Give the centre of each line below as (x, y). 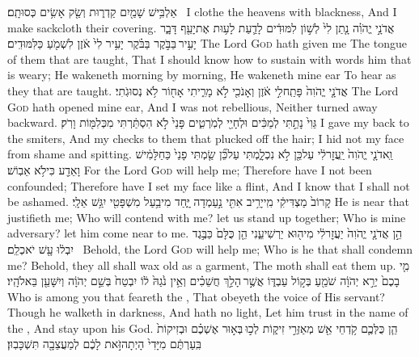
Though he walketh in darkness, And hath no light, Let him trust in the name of (208, 312)
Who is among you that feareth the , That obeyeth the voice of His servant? (196, 296)
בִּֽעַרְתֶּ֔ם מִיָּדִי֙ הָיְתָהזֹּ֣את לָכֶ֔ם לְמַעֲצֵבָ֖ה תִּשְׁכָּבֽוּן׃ (104, 344)
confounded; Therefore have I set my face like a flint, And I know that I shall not (209, 185)
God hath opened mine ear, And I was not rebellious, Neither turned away (193, 106)
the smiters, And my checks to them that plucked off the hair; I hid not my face (206, 138)
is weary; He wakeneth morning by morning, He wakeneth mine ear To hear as (202, 75)
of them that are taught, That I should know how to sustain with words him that (209, 59)
